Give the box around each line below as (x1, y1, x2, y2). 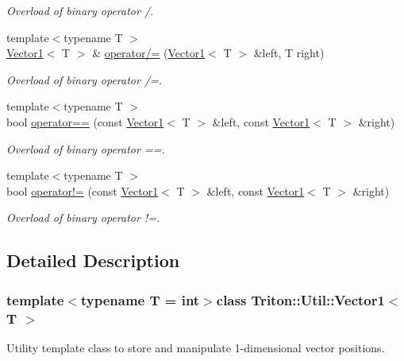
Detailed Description (6, 248, 180, 273)
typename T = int (80, 289, 200, 309)
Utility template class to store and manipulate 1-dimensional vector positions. (6, 339, 385, 355)
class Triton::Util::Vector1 (216, 289, 385, 309)
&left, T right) (253, 45, 325, 61)
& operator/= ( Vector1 (92, 45, 206, 61)
